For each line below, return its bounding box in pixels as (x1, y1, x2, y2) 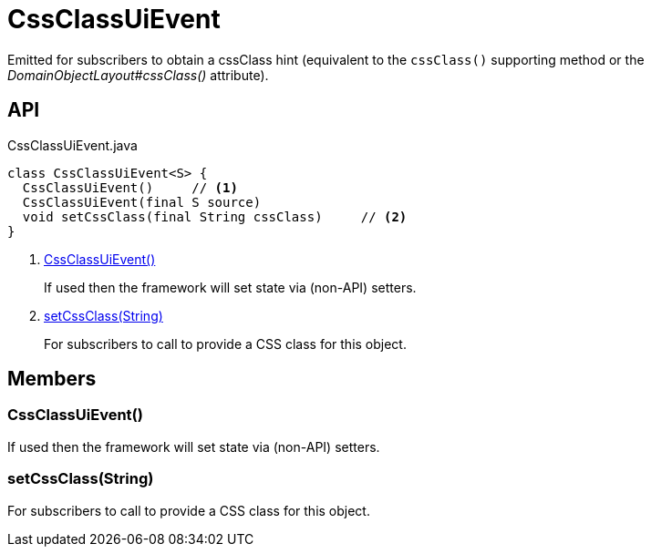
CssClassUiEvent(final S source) (22, 194, 262, 210)
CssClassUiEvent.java (7, 137, 138, 153)
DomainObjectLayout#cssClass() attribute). (7, 67, 269, 83)
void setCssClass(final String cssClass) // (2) (22, 209, 408, 224)
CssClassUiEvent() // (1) (22, 180, 238, 195)
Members (7, 367, 97, 391)
